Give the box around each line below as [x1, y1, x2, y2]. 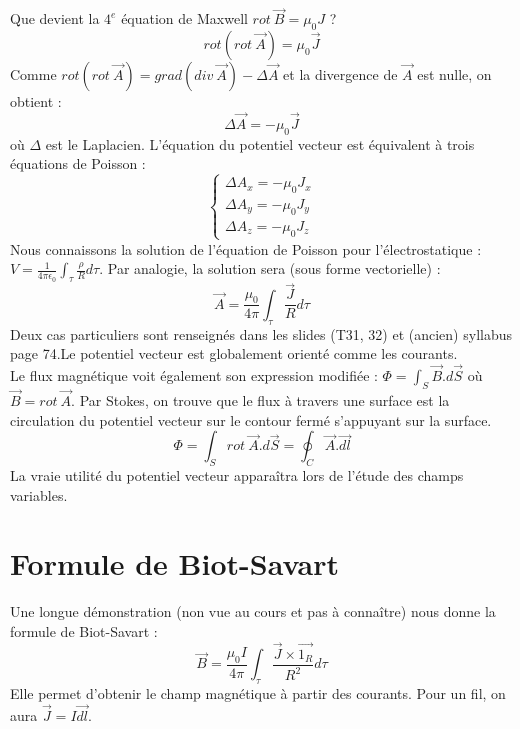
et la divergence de [283, 64, 398, 85]
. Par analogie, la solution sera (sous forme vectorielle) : [99, 258, 441, 279]
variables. [10, 484, 68, 505]
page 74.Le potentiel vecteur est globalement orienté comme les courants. [10, 343, 458, 364]
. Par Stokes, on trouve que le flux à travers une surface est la [71, 390, 450, 411]
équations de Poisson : [10, 153, 146, 174]
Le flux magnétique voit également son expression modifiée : [10, 365, 378, 386]
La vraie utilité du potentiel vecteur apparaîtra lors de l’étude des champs [10, 465, 464, 486]
